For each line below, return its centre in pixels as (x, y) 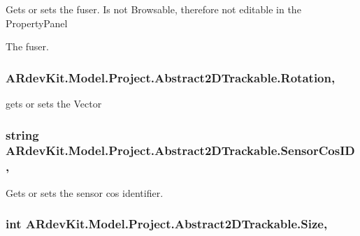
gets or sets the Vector (54, 103)
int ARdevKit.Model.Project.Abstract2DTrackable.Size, (167, 224)
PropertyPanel (37, 23)
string (22, 134)
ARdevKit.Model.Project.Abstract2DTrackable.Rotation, (171, 77)
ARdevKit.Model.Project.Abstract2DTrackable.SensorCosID (180, 150)
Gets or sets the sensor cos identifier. (85, 192)
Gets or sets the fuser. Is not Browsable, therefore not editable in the (153, 9)
